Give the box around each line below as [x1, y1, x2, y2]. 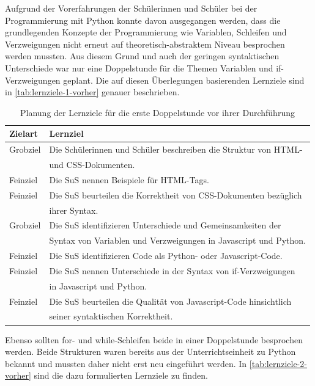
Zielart [9, 127, 38, 140]
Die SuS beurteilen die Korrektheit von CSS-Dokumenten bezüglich [49, 188, 302, 201]
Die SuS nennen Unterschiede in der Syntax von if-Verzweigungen [49, 264, 295, 277]
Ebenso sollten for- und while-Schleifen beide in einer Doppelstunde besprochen [5, 333, 303, 346]
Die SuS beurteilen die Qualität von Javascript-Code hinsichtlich [49, 294, 292, 307]
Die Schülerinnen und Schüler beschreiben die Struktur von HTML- [49, 143, 303, 156]
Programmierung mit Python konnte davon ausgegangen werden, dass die [5, 13, 281, 26]
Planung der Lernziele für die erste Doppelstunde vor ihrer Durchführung [20, 106, 295, 118]
